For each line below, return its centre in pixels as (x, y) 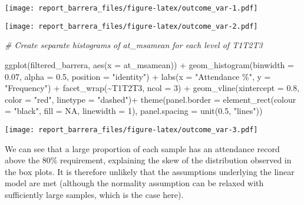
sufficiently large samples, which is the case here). (94, 194)
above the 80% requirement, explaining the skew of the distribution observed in (148, 160)
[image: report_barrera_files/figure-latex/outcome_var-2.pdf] (131, 26)
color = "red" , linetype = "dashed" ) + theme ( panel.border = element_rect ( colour (151, 99)
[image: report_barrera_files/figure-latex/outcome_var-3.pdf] (131, 130)
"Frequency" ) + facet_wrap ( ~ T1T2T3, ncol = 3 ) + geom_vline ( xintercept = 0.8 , (152, 88)
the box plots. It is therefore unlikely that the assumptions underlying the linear (150, 171)
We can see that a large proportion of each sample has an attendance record (142, 148)
